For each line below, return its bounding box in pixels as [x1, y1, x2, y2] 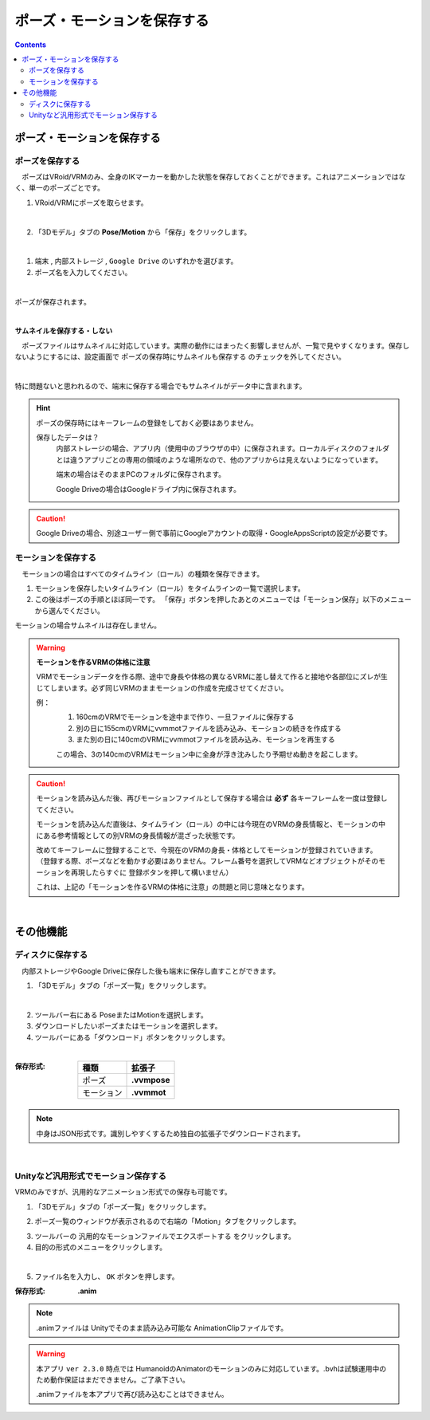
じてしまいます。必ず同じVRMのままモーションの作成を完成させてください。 [36, 682, 288, 693]
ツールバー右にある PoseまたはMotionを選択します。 [34, 1009, 209, 1020]
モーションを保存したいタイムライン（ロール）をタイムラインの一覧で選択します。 [34, 583, 306, 593]
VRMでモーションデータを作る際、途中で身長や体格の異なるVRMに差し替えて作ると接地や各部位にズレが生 [36, 672, 388, 682]
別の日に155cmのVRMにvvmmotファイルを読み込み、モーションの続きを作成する [76, 723, 342, 733]
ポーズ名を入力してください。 [34, 267, 132, 277]
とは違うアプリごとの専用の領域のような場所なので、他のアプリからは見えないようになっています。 [56, 454, 382, 464]
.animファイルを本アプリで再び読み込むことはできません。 [36, 1390, 229, 1399]
